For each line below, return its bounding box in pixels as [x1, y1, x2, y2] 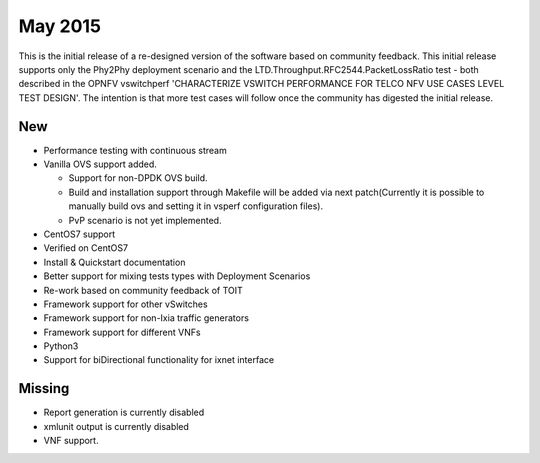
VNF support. [43, 435, 99, 447]
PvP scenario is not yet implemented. [68, 214, 222, 226]
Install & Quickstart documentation [43, 256, 186, 268]
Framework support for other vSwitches [43, 298, 209, 310]
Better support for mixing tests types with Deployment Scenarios [43, 270, 311, 282]
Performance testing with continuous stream [43, 144, 227, 156]
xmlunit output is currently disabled [43, 420, 190, 432]
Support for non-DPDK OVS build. [68, 172, 209, 184]
